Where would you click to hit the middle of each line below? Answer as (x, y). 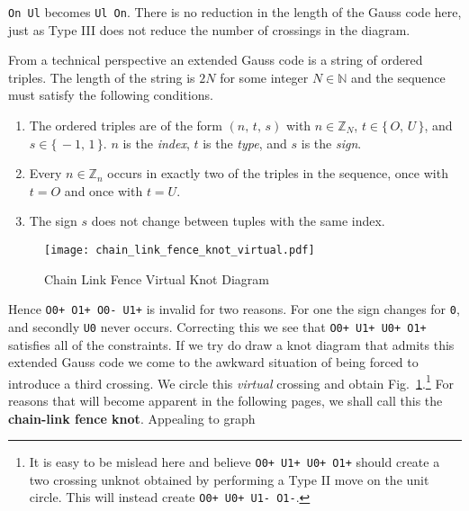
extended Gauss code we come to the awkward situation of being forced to (213, 362)
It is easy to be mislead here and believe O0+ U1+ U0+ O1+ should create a (234, 462)
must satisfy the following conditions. (111, 95)
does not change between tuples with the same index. (238, 221)
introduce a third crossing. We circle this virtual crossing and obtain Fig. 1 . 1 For (231, 381)
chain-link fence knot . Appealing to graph (132, 418)
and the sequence (398, 77)
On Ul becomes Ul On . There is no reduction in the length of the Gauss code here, (235, 12)
